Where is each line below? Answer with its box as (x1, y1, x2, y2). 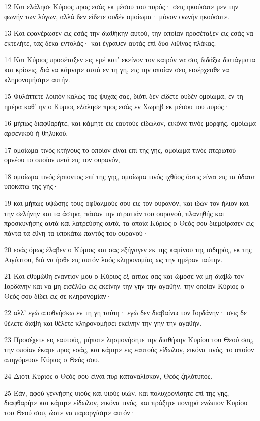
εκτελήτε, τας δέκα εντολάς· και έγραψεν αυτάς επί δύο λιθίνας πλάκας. (4, 37, 216, 48)
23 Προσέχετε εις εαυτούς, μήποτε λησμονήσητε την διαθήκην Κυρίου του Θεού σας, (4, 334, 254, 345)
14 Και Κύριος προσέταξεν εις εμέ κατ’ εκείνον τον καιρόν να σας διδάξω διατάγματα (4, 54, 255, 65)
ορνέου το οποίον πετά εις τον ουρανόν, (4, 154, 120, 165)
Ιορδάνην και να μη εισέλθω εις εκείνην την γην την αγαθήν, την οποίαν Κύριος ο (4, 281, 244, 291)
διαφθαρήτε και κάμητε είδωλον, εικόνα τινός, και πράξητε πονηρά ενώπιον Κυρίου (4, 397, 248, 408)
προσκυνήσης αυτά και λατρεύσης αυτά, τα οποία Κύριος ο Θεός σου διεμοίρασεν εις (4, 218, 254, 228)
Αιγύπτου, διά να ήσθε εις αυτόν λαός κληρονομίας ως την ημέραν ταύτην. (4, 254, 223, 264)
